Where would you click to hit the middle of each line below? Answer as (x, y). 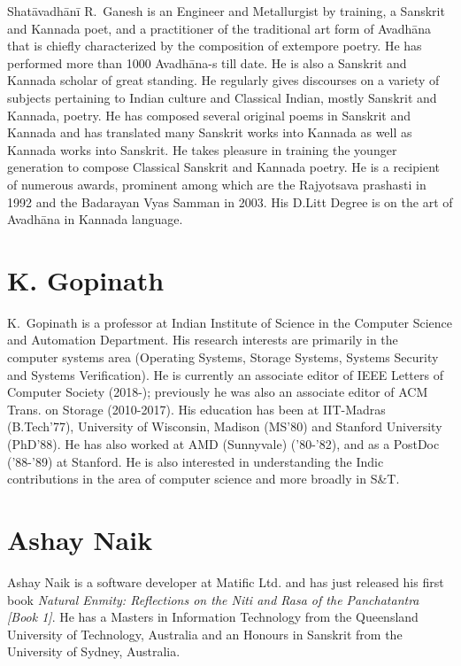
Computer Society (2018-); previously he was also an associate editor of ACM (218, 392)
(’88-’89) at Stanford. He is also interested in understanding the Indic (196, 461)
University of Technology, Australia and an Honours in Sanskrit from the (205, 634)
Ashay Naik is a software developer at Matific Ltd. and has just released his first (226, 581)
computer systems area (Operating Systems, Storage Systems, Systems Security (223, 357)
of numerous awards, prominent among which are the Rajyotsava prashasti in (217, 184)
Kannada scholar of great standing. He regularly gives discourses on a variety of (223, 80)
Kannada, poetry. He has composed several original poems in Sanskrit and (209, 115)
